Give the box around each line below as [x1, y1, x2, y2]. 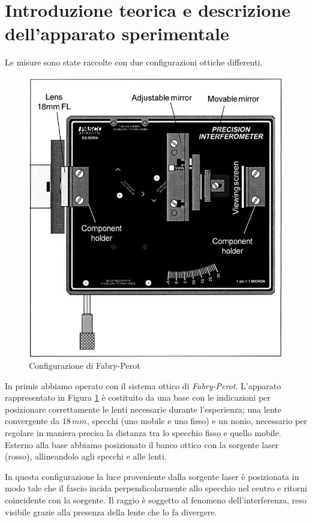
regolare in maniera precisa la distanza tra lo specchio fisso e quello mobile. [5, 426, 281, 439]
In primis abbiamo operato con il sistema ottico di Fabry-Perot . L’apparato [5, 379, 281, 392]
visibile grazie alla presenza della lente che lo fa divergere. [5, 505, 217, 518]
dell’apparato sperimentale [5, 21, 229, 46]
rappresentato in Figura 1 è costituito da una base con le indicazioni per [5, 391, 271, 404]
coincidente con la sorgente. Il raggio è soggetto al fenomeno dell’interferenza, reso [5, 494, 307, 506]
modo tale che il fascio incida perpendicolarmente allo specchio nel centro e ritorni [5, 482, 307, 494]
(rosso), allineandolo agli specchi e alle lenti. [5, 450, 167, 463]
